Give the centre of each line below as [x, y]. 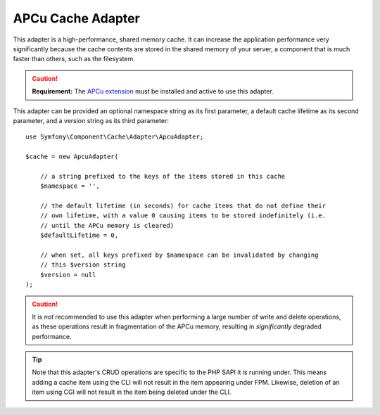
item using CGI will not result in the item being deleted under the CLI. [132, 392]
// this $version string [83, 265]
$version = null [68, 275]
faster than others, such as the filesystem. [74, 59]
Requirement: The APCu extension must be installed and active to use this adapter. [153, 91]
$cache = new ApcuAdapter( [72, 157]
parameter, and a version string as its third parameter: [91, 120]
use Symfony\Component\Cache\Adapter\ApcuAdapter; [115, 137]
